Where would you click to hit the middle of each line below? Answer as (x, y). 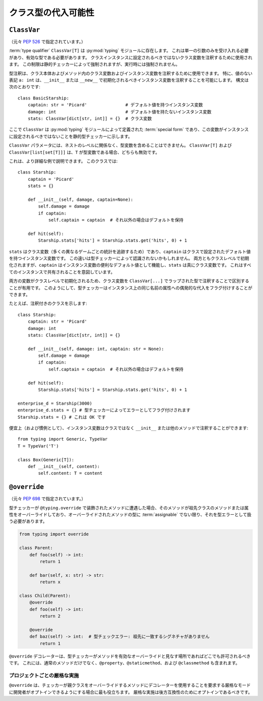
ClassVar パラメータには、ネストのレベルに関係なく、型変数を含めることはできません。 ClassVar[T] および (121, 145)
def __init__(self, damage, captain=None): (80, 199)
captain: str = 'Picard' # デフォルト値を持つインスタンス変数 (115, 105)
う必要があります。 (28, 521)
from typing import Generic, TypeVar (63, 439)
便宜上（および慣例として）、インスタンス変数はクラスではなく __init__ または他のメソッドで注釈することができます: (129, 428)
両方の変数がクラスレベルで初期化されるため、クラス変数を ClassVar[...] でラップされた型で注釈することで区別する (129, 281)
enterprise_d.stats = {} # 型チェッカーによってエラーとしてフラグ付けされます (104, 410)
